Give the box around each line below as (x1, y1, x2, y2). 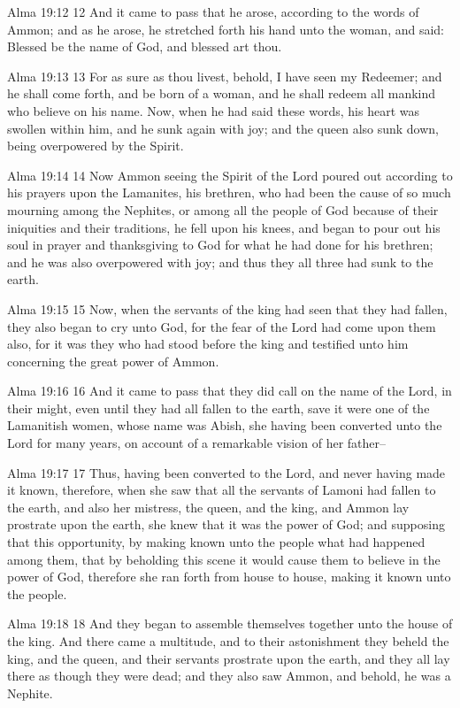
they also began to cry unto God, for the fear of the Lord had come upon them (7, 317, 436, 335)
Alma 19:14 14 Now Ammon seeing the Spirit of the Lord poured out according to (7, 165, 453, 184)
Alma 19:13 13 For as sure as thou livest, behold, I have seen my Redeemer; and (7, 66, 442, 85)
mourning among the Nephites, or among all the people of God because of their (7, 200, 439, 219)
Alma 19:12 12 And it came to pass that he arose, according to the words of (7, 3, 419, 20)
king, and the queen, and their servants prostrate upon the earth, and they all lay (7, 649, 450, 667)
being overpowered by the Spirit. (7, 136, 184, 155)
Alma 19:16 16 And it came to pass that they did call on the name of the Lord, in (7, 381, 452, 400)
